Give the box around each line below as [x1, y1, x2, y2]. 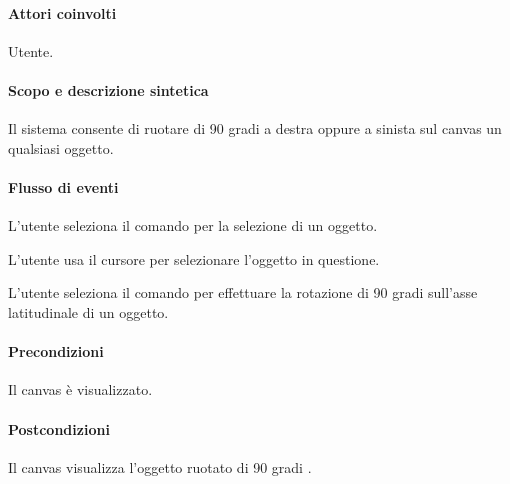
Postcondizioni [8, 418, 110, 439]
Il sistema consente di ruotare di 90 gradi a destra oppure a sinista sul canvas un [8, 118, 502, 139]
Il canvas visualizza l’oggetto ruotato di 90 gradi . [8, 456, 312, 477]
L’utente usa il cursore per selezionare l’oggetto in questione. [8, 248, 380, 269]
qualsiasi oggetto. [8, 137, 114, 158]
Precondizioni [8, 341, 104, 362]
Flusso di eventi [8, 176, 119, 197]
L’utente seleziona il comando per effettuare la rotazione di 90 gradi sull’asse [8, 282, 478, 303]
